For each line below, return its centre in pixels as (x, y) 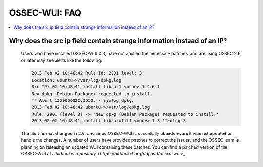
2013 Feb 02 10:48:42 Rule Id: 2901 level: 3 (87, 73)
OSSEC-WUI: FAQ (45, 13)
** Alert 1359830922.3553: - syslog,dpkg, (83, 100)
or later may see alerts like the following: (62, 60)
